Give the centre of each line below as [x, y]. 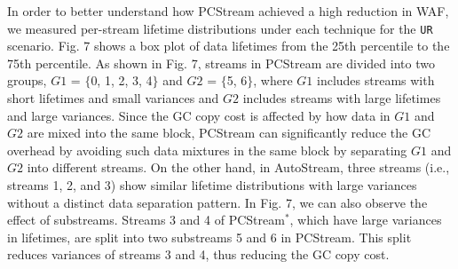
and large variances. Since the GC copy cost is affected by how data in [199, 115]
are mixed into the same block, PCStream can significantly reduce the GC [229, 133]
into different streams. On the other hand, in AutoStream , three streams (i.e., [238, 167]
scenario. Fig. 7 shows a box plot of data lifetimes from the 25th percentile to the [229, 46]
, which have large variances [366, 220]
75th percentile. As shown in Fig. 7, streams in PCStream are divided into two [221, 63]
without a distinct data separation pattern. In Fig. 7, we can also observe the [217, 202]
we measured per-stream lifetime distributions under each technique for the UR [220, 28]
